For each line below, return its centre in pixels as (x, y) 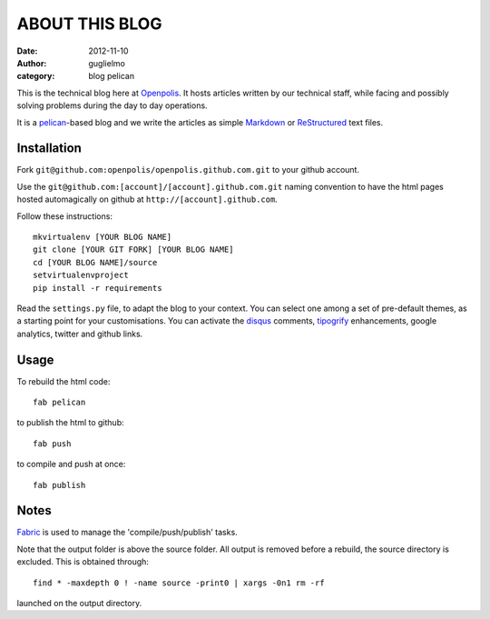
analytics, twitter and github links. (80, 334)
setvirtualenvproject (81, 275)
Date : (27, 51)
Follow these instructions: (65, 216)
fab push (52, 444)
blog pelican (112, 76)
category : (36, 76)
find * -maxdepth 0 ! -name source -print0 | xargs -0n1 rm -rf (179, 583)
